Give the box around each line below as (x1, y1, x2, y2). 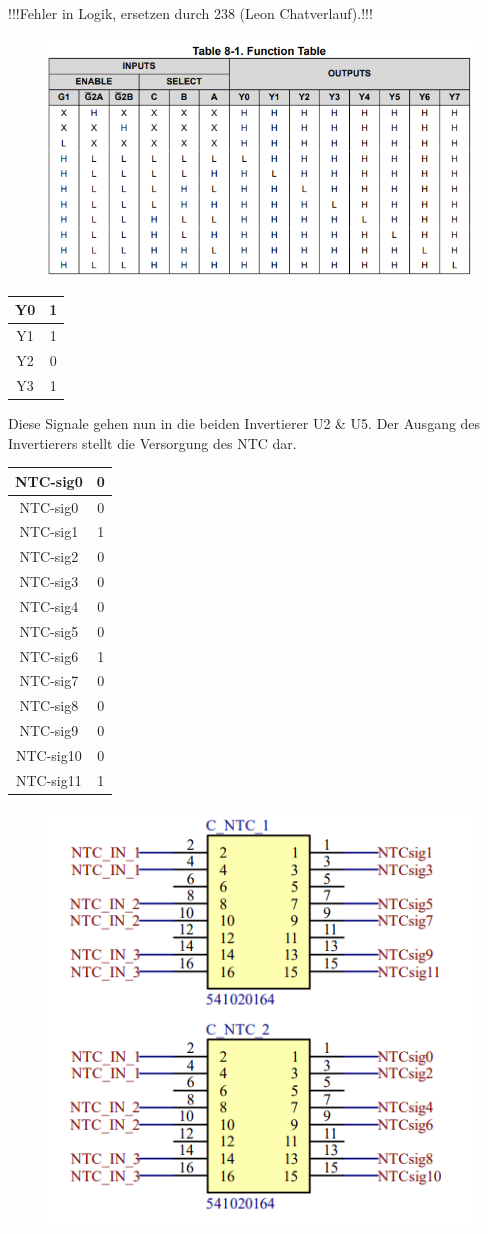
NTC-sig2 (19, 546, 79, 567)
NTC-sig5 (19, 620, 79, 641)
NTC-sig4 (19, 595, 79, 616)
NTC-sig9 (19, 720, 79, 741)
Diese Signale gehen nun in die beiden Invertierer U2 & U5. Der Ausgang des (8, 412, 481, 433)
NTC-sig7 (19, 670, 79, 691)
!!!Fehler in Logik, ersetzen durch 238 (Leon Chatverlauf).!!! (8, 3, 373, 23)
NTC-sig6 (19, 645, 79, 666)
